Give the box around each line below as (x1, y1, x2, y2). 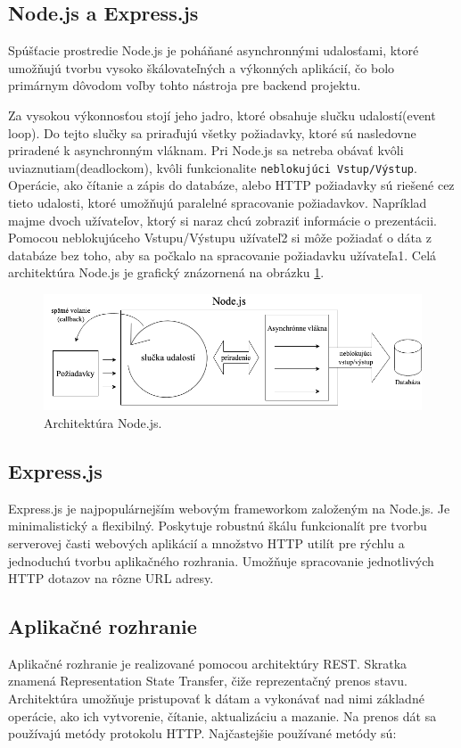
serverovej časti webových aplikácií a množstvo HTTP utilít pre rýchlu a (8, 533, 405, 552)
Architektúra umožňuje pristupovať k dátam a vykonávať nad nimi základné (8, 689, 424, 708)
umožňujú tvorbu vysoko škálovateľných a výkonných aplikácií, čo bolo (8, 58, 395, 77)
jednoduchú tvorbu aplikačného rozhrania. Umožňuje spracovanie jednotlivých (8, 551, 434, 570)
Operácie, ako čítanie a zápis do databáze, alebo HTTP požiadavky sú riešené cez (8, 176, 455, 194)
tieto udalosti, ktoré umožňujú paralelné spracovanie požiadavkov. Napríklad (8, 193, 427, 212)
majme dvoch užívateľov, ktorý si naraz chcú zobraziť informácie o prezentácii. (8, 210, 437, 229)
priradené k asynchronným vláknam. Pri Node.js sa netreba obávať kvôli (8, 141, 404, 160)
